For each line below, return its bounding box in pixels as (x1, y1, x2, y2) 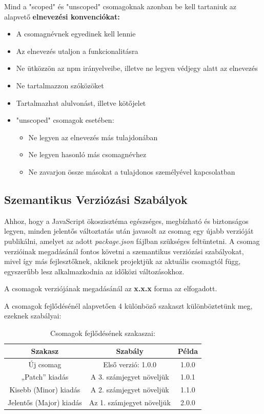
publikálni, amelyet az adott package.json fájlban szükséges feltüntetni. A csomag (4, 235, 260, 246)
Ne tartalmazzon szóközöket (16, 80, 104, 90)
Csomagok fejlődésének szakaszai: (50, 328, 155, 338)
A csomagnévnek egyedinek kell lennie (16, 28, 136, 39)
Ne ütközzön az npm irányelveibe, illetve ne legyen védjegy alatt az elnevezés (16, 63, 258, 73)
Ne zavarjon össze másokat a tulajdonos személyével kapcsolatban (28, 166, 235, 177)
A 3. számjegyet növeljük (90, 371, 169, 382)
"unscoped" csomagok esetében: (16, 115, 114, 125)
